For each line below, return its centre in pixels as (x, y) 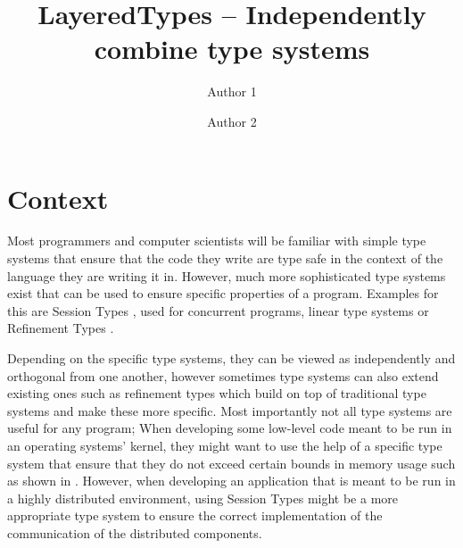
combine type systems (232, 49)
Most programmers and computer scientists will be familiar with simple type (217, 241)
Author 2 (232, 121)
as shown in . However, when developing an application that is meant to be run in (231, 481)
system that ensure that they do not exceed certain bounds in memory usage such (231, 463)
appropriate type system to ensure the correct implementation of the (195, 515)
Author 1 (232, 91)
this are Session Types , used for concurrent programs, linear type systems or (218, 310)
